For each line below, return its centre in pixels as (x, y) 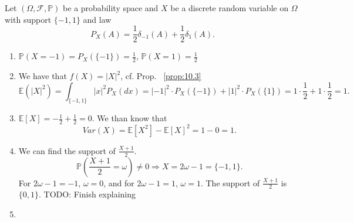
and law (97, 19)
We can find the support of (67, 150)
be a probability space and (111, 8)
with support (28, 19)
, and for (119, 182)
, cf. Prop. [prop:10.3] (161, 76)
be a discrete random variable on (230, 8)
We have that (43, 76)
